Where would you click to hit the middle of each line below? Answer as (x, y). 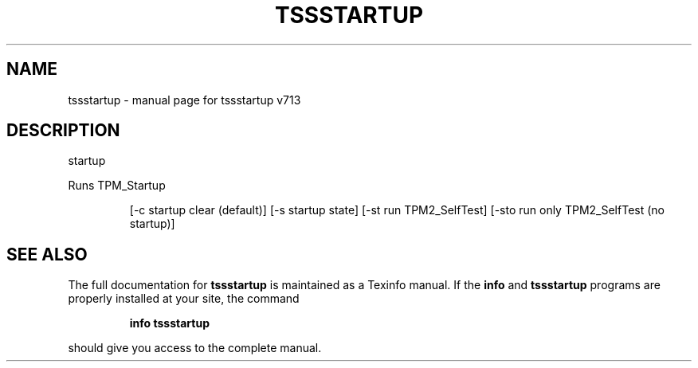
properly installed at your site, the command (184, 299)
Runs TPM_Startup (117, 186)
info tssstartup (169, 323)
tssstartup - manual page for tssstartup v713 (184, 100)
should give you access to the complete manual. (195, 348)
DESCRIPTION (63, 131)
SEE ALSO (47, 254)
